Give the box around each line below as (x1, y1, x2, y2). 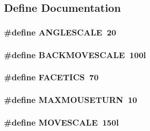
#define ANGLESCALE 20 (4, 26, 117, 38)
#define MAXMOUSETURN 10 (4, 94, 137, 106)
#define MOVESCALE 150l (4, 116, 119, 129)
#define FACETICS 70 (4, 71, 99, 83)
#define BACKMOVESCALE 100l (4, 48, 146, 61)
